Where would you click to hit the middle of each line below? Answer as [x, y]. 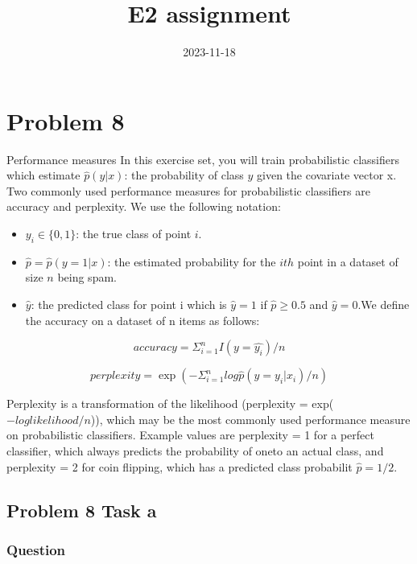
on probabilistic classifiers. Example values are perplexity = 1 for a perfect [190, 435]
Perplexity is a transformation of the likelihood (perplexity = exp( [170, 403]
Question [36, 549]
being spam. [87, 277]
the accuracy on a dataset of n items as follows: [142, 320]
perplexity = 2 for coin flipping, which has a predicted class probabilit [180, 466]
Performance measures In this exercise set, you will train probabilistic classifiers [203, 159]
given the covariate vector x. [327, 175]
